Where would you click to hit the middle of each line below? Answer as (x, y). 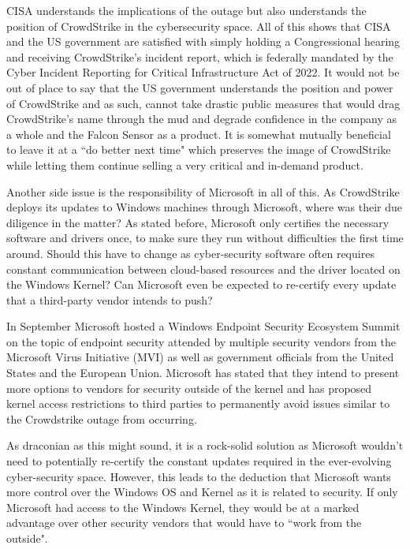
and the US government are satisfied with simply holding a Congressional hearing (203, 41)
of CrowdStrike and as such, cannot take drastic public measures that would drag (203, 103)
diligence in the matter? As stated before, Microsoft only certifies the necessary (198, 222)
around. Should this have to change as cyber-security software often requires (190, 253)
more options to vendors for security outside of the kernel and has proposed (189, 388)
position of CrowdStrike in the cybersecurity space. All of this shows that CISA (199, 26)
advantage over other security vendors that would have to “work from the (184, 523)
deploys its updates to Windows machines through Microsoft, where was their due (204, 207)
